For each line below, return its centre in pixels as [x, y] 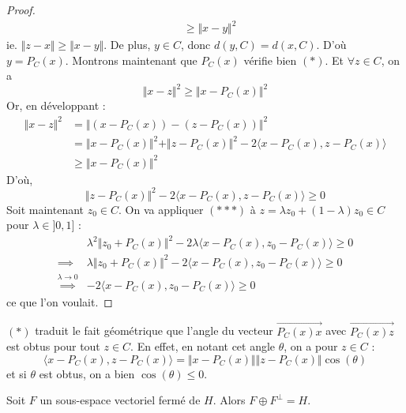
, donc [195, 45]
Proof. [21, 9]
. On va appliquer [161, 209]
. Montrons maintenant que [131, 60]
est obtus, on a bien [87, 373]
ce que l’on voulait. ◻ [60, 301]
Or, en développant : [56, 105]
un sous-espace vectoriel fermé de [120, 400]
